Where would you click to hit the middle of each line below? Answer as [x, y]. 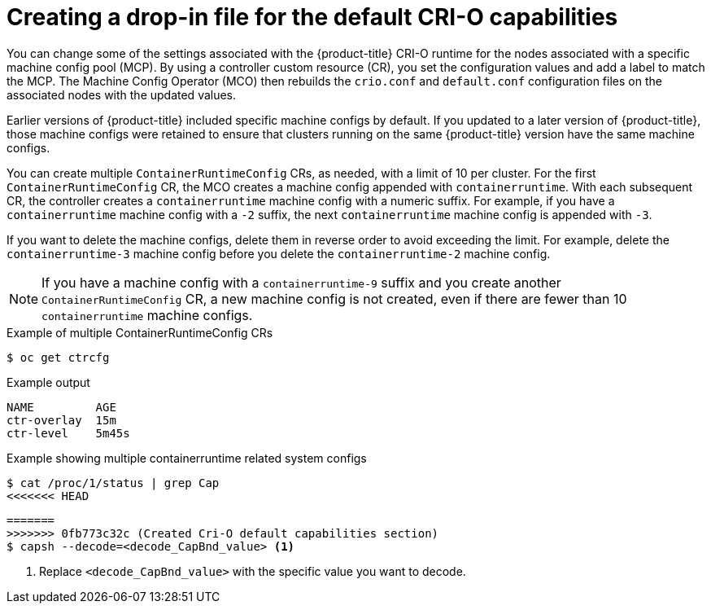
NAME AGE [61, 407]
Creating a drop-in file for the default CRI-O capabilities [312, 17]
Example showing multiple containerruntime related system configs [187, 458]
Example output [48, 382]
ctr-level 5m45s [68, 433]
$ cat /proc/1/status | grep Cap [113, 483]
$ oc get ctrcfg [58, 357]
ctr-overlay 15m [61, 420]
